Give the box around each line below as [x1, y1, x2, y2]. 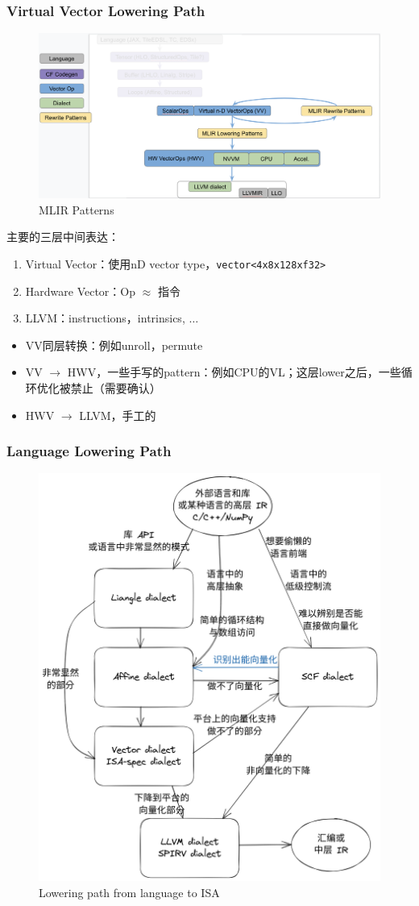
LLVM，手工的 [79, 406, 156, 423]
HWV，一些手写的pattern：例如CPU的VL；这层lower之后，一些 [67, 364, 401, 380]
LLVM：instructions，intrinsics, [25, 310, 185, 326]
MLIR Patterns [39, 201, 114, 218]
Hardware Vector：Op [25, 282, 136, 299]
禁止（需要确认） [70, 379, 161, 396]
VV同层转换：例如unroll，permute [25, 336, 203, 353]
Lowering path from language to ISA [39, 884, 220, 901]
